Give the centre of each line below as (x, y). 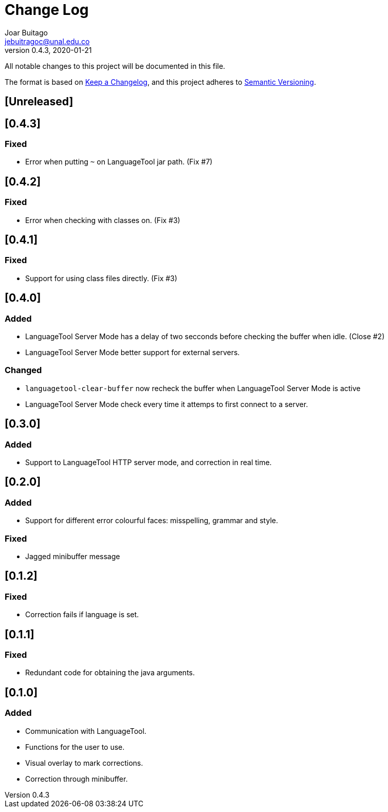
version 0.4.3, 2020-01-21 (48, 50)
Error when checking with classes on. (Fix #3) (103, 220)
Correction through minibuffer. (77, 779)
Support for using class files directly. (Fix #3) (101, 278)
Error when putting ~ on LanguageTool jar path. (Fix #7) (119, 162)
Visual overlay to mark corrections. (84, 763)
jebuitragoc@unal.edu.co (47, 41)
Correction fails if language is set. (82, 615)
